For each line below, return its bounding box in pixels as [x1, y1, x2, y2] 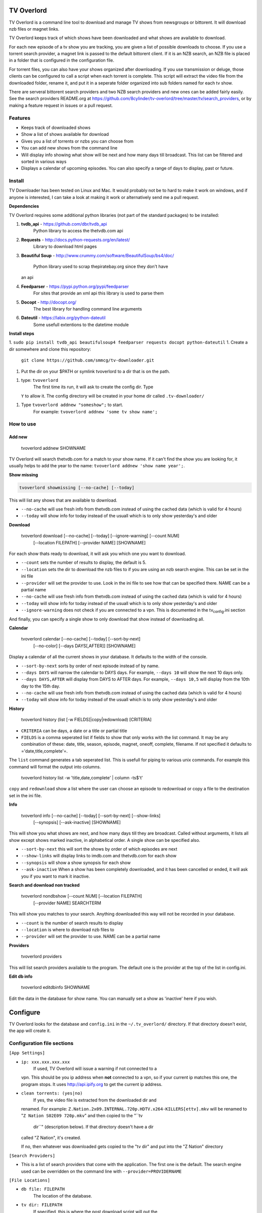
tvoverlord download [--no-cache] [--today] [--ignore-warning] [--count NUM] [21, 533, 180, 539]
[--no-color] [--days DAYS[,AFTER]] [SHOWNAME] [33, 643, 136, 649]
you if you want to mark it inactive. [21, 873, 90, 879]
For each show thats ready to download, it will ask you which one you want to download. [9, 551, 186, 557]
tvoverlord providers [21, 953, 62, 959]
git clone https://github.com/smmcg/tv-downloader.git [21, 358, 155, 363]
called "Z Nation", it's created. [21, 1135, 82, 1141]
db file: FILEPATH [21, 1186, 65, 1192]
